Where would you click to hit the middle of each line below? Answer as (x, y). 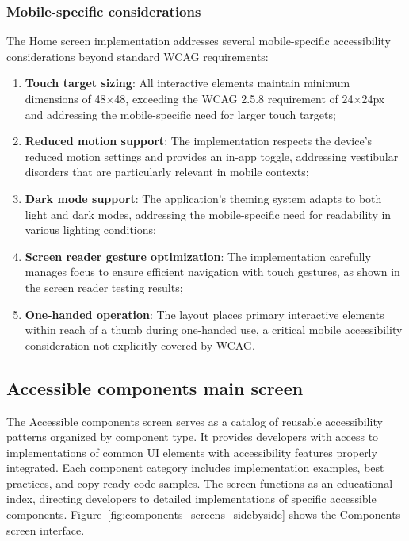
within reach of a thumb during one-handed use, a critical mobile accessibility (214, 330)
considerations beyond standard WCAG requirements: (138, 56)
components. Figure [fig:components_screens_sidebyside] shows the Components (204, 514)
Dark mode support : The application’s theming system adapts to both (203, 198)
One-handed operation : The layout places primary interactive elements (204, 314)
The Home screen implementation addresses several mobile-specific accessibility (199, 41)
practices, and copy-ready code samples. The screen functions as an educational (200, 483)
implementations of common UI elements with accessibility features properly (192, 452)
